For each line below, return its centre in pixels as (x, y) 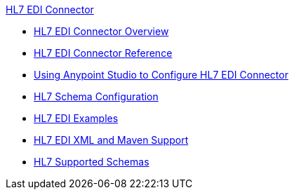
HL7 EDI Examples (76, 118)
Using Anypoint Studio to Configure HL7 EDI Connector (161, 75)
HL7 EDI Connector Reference (103, 53)
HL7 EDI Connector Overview (101, 31)
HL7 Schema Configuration (96, 96)
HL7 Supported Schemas (92, 162)
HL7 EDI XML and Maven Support (111, 140)
